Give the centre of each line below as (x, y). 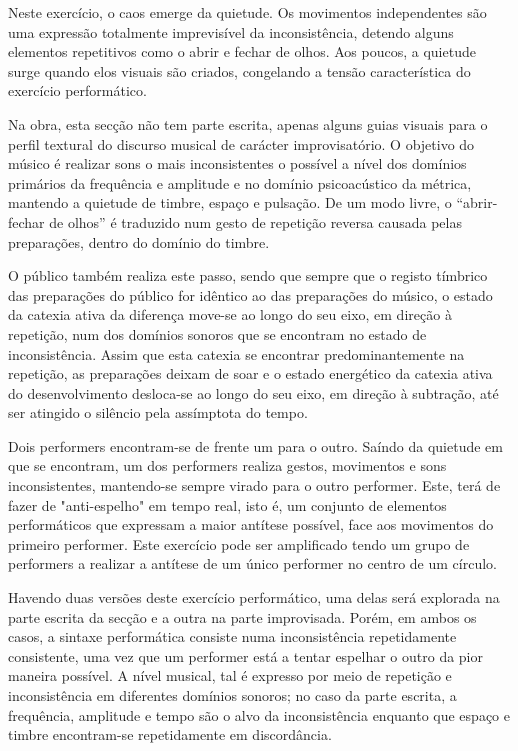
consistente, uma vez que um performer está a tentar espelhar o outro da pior (245, 655)
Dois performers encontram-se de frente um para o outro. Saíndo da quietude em (255, 445)
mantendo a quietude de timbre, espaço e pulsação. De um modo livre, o (230, 202)
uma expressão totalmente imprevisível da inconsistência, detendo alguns (231, 31)
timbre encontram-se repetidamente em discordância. (170, 734)
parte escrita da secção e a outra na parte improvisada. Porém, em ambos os (242, 616)
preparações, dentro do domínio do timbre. (139, 241)
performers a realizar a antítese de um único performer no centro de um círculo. (252, 563)
